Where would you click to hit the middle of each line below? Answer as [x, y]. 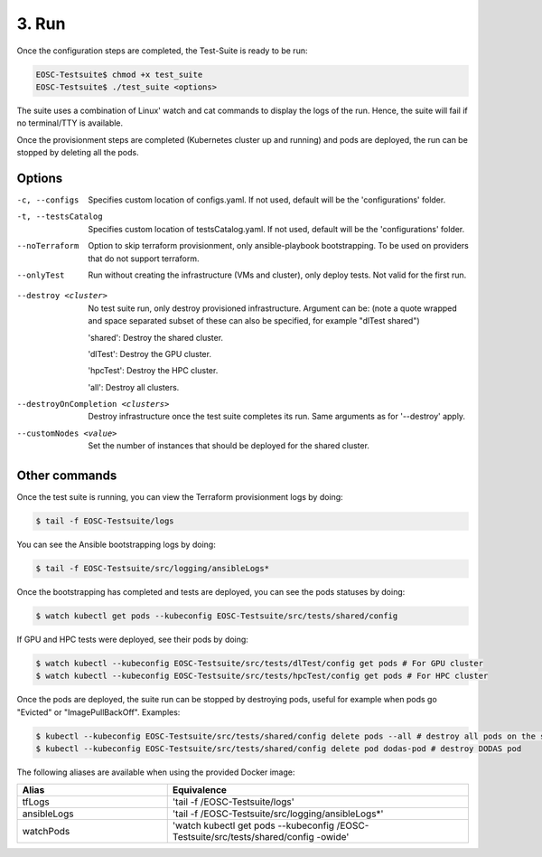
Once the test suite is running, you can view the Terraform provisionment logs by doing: [180, 497]
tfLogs [36, 802]
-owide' [333, 836]
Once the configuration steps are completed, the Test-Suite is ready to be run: [162, 51]
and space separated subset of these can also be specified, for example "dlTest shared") [254, 321]
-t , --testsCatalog [60, 217]
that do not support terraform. [144, 259]
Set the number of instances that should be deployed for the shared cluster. [229, 446]
